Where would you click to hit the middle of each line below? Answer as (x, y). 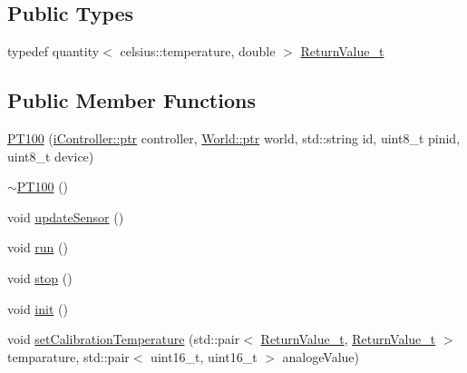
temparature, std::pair (68, 356)
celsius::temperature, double (198, 51)
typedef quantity (54, 51)
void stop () (40, 277)
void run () (38, 247)
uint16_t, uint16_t (204, 356)
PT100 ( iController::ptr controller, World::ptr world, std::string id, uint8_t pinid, (234, 138)
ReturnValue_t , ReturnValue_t (348, 339)
